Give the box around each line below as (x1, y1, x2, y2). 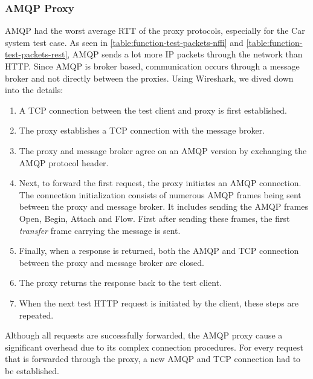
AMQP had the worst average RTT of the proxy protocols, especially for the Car (5, 24, 305, 37)
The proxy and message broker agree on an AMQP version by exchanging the (19, 144, 307, 157)
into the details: (5, 83, 63, 96)
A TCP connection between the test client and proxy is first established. (19, 103, 287, 116)
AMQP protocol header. (19, 156, 109, 169)
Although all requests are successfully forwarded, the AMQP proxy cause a (5, 329, 283, 342)
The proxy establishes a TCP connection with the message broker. (19, 124, 265, 137)
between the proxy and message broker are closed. (19, 256, 204, 268)
